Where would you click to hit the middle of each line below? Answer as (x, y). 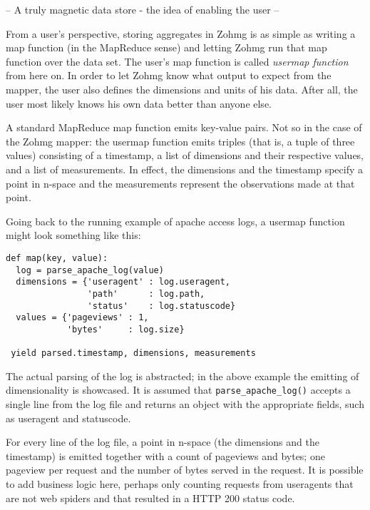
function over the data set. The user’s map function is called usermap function (177, 61)
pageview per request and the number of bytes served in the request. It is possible (185, 470)
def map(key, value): (57, 258)
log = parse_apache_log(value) (90, 270)
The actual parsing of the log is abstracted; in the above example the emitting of (183, 376)
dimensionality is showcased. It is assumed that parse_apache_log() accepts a (178, 390)
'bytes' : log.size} (125, 329)
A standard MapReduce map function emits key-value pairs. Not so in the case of (184, 127)
